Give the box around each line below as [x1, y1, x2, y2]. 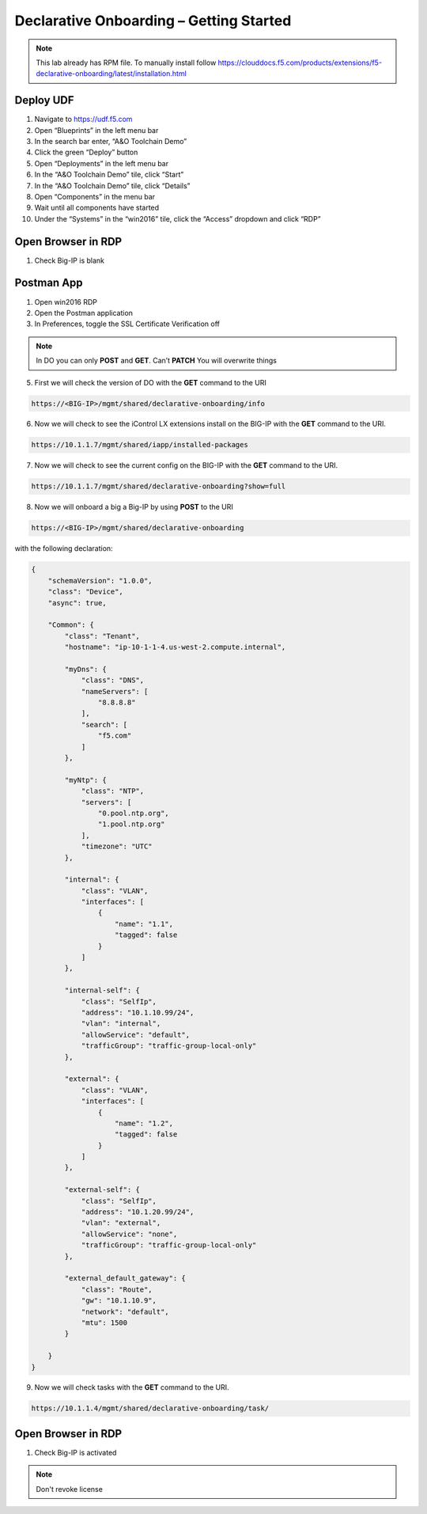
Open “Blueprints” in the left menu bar [34, 125, 159, 135]
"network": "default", [81, 1307, 169, 1316]
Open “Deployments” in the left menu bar [34, 158, 169, 168]
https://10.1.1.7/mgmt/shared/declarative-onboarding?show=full [31, 482, 286, 491]
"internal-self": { [64, 986, 140, 995]
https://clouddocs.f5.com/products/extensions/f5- [217, 58, 383, 67]
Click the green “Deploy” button [34, 147, 138, 157]
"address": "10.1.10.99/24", [81, 1008, 195, 1017]
